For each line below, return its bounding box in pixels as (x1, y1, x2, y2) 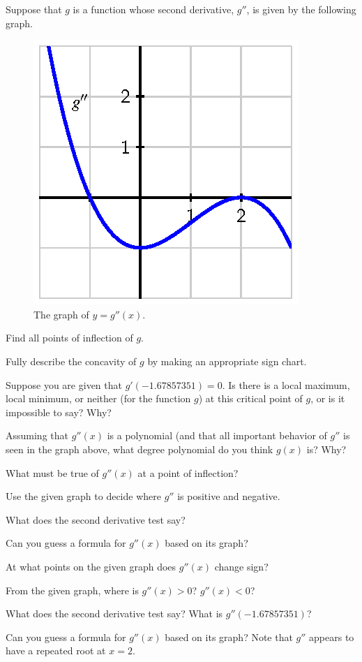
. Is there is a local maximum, (222, 377, 350, 392)
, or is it (310, 391, 345, 406)
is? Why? (306, 441, 347, 456)
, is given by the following (246, 2, 356, 16)
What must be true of (6, 465, 99, 480)
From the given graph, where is (6, 582, 139, 597)
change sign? (214, 559, 269, 573)
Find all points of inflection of (6, 330, 133, 345)
